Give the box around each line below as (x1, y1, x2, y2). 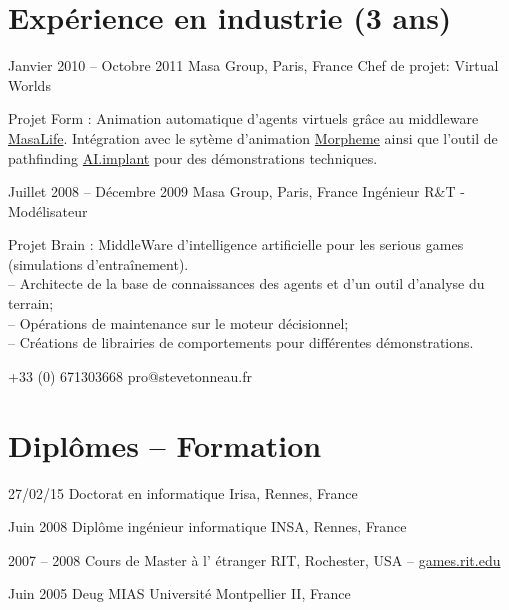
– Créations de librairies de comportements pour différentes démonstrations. (8, 332, 474, 353)
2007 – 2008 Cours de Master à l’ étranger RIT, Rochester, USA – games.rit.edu (8, 549, 501, 570)
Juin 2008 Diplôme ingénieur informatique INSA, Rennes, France (8, 516, 407, 537)
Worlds (8, 74, 51, 95)
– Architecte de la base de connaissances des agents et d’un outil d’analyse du (8, 273, 485, 294)
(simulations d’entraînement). (8, 253, 189, 274)
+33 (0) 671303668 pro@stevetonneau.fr (8, 365, 253, 386)
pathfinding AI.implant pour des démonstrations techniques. (8, 147, 378, 168)
